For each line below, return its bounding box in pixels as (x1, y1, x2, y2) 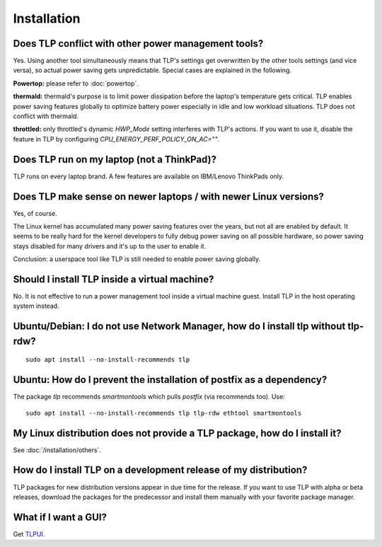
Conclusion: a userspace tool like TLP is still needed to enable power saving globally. (13, 255, 261, 263)
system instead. (13, 301, 59, 311)
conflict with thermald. (13, 112, 79, 120)
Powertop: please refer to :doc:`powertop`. (13, 79, 139, 88)
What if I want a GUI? (13, 511, 108, 523)
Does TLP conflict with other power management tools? (13, 38, 264, 50)
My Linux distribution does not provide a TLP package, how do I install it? (13, 427, 342, 439)
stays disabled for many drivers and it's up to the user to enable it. (13, 241, 207, 251)
